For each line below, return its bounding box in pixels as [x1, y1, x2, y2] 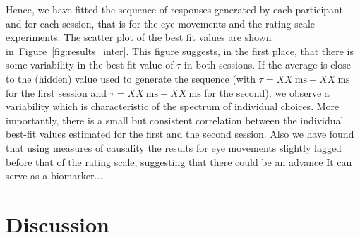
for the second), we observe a [204, 85, 330, 100]
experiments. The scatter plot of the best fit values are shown [6, 30, 272, 44]
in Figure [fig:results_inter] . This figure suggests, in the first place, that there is [6, 43, 354, 58]
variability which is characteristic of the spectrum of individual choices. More [6, 99, 340, 114]
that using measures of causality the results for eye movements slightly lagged [6, 140, 342, 155]
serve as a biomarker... [6, 168, 103, 183]
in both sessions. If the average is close [184, 57, 351, 72]
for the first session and [6, 85, 107, 100]
